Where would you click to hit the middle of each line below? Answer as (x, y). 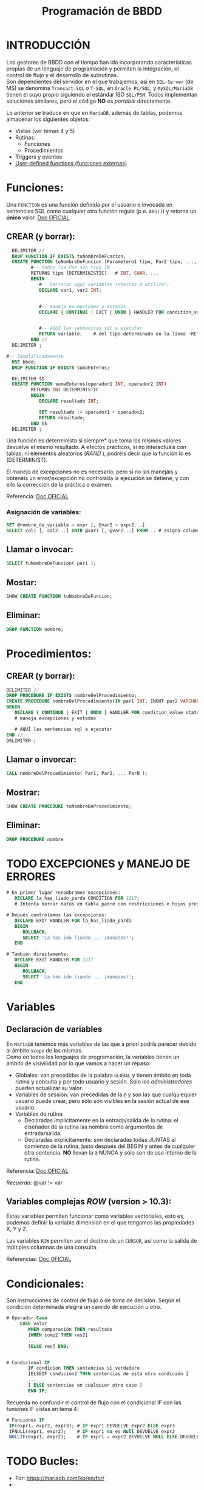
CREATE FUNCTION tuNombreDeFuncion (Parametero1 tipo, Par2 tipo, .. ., (104, 262)
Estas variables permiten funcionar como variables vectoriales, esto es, (96, 1216)
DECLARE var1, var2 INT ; (70, 290)
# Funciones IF (25, 1420)
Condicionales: (45, 1284)
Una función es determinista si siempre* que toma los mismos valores (94, 441)
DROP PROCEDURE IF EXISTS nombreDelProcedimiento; (72, 696)
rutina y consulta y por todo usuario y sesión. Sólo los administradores (104, 1081)
